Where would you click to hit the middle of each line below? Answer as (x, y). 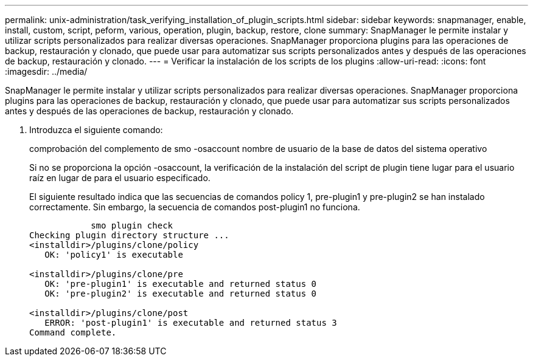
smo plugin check (132, 225)
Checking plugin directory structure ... (129, 235)
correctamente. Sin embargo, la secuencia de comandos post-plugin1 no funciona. (195, 207)
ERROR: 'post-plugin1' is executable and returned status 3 (191, 323)
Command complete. (73, 332)
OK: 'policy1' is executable (114, 255)
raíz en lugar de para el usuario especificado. (120, 178)
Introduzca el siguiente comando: (96, 130)
